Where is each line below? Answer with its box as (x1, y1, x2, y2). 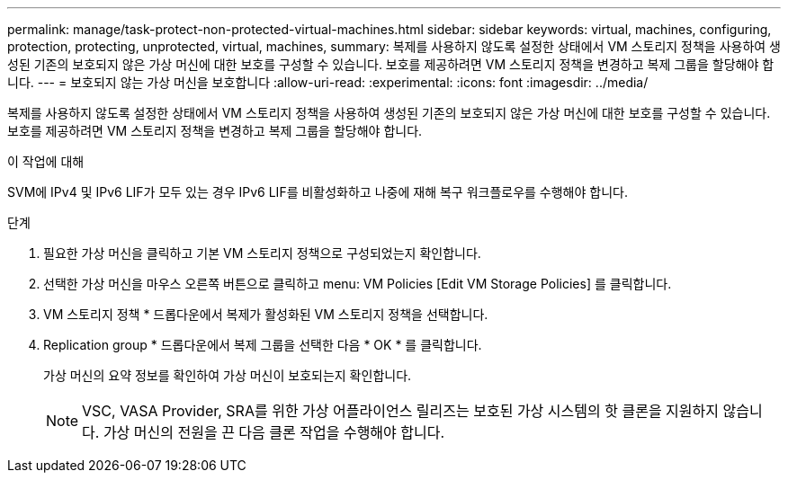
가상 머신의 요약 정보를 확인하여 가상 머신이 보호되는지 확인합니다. (43, 368, 412, 383)
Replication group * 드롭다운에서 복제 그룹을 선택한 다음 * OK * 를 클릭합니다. (43, 337, 482, 352)
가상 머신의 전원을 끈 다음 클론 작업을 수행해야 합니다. (103, 423, 445, 441)
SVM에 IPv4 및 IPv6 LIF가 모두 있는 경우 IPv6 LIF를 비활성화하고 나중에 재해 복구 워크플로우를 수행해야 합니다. (7, 184, 628, 200)
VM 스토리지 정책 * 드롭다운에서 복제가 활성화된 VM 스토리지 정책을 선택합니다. (43, 307, 488, 322)
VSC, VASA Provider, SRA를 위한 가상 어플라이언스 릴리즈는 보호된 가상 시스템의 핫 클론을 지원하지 (82, 402, 719, 420)
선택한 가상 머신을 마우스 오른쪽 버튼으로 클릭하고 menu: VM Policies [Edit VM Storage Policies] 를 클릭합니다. (43, 276, 672, 291)
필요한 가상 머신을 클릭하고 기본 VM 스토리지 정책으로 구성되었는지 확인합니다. (43, 245, 481, 261)
